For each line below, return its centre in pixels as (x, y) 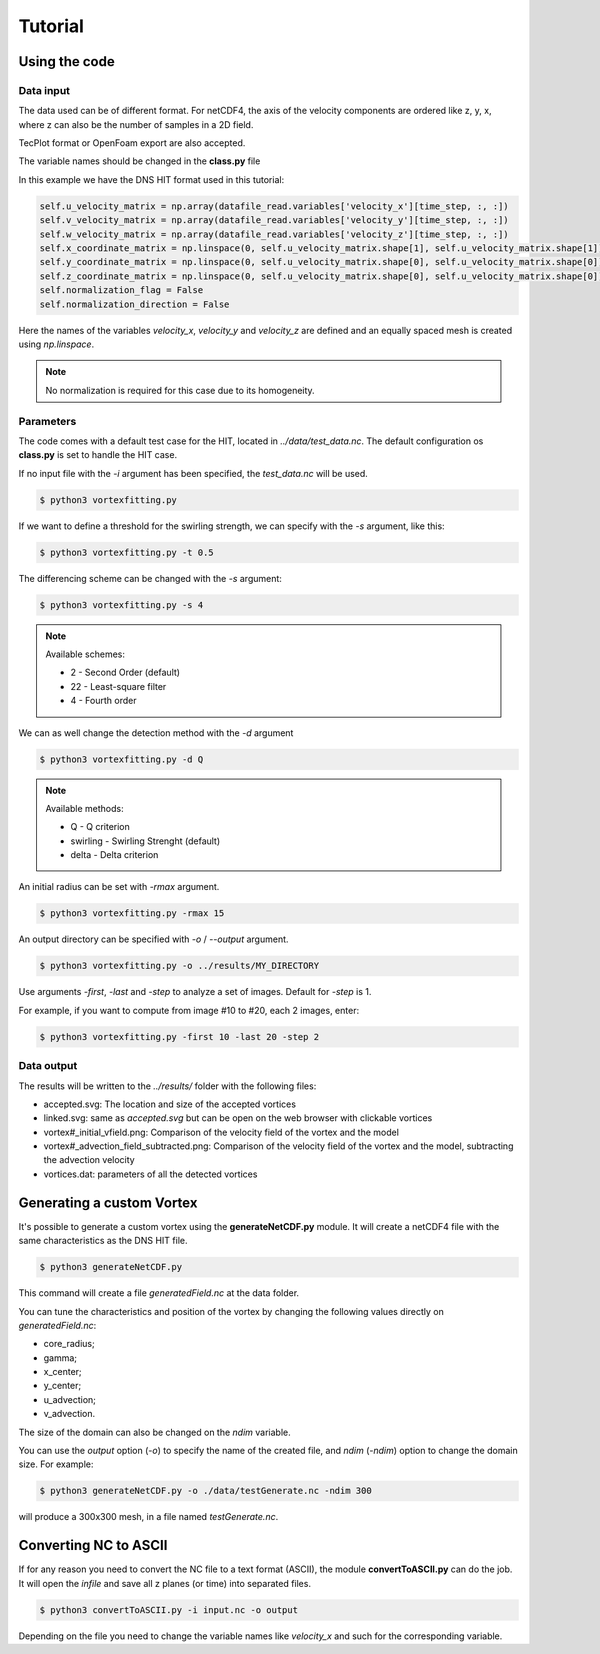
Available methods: (84, 808)
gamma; (60, 1357)
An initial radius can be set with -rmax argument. (119, 887)
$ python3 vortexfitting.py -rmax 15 (132, 913)
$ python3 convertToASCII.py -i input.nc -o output (169, 1609)
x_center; (62, 1372)
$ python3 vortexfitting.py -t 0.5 (126, 552)
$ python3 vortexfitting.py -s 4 (121, 604)
